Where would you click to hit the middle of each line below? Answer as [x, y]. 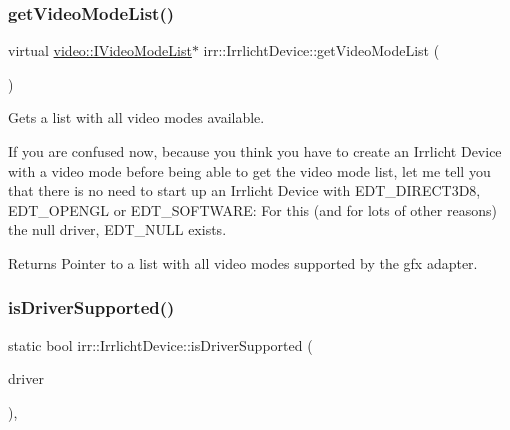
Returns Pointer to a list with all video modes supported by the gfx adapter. [243, 262]
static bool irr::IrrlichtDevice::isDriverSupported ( [160, 344]
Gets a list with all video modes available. [136, 117]
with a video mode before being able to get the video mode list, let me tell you [249, 170]
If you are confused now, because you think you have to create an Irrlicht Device [255, 151]
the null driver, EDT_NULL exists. [117, 229]
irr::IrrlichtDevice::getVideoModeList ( [321, 50]
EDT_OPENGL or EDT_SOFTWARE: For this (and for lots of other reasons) [252, 209]
